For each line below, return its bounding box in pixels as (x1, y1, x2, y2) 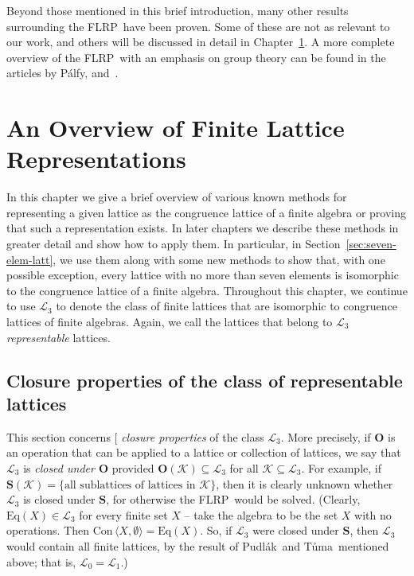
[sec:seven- (346, 235, 396, 252)
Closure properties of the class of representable (6, 368, 403, 392)
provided (111, 460, 154, 476)
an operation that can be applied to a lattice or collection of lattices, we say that (6, 444, 401, 461)
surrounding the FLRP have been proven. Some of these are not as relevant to (6, 18, 390, 34)
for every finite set (79, 506, 168, 523)
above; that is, (6, 553, 76, 570)
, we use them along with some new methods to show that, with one (53, 251, 385, 267)
